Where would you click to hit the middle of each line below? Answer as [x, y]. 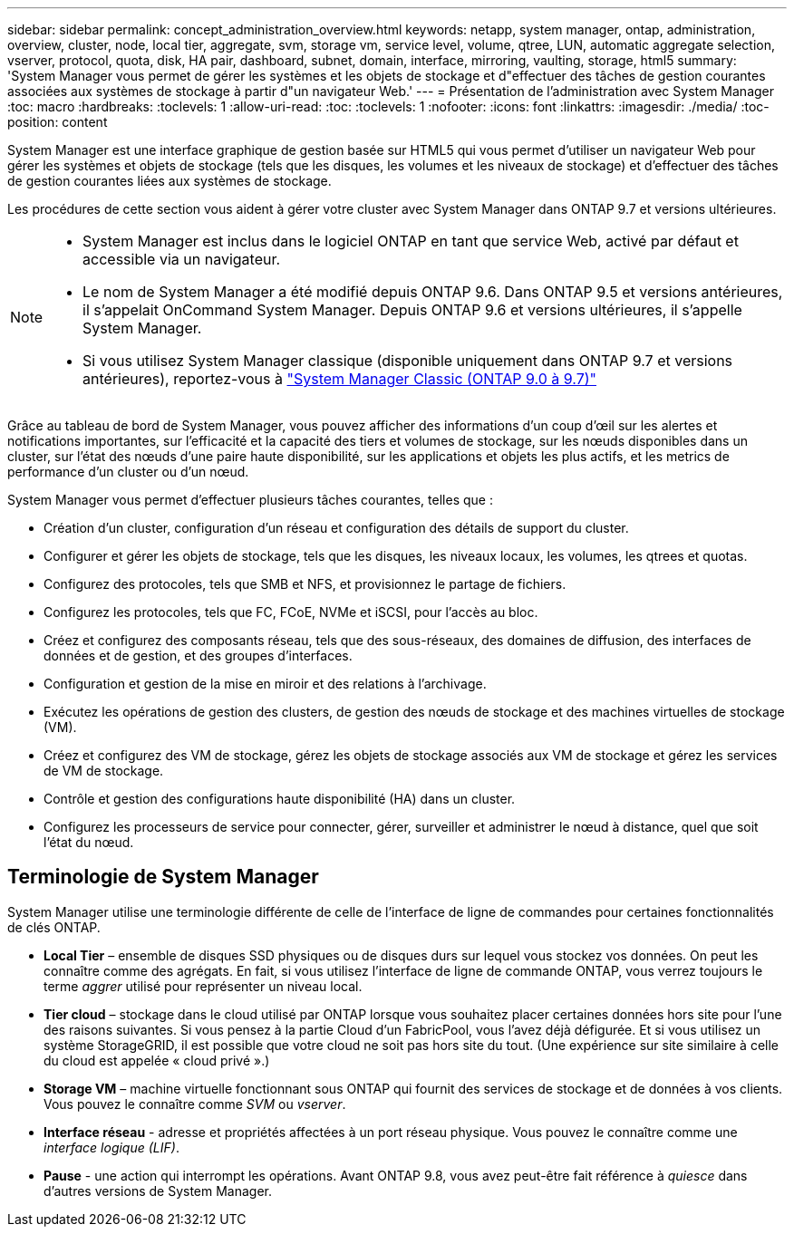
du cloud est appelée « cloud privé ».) [157, 1060]
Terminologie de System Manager [163, 877]
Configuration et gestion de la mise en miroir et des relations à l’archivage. [265, 684]
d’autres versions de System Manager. [158, 1191]
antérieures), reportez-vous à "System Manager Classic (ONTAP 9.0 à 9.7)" [339, 379]
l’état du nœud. [89, 842]
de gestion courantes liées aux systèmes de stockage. [169, 181]
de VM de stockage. [104, 771]
